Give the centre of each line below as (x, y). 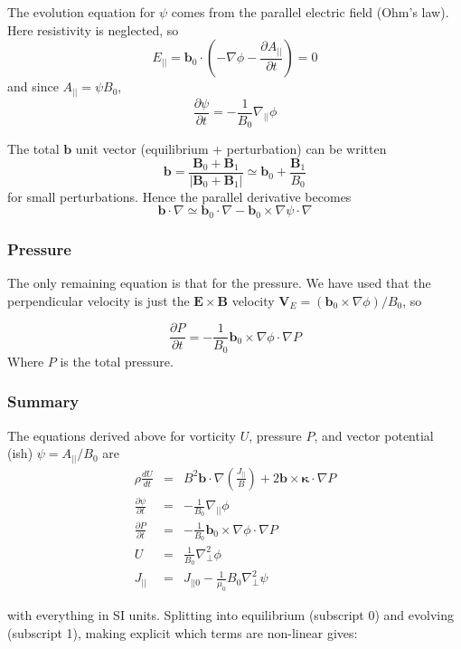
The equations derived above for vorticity (122, 435)
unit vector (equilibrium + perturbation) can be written (231, 149)
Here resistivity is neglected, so (93, 29)
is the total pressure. (117, 361)
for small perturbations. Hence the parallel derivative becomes (179, 196)
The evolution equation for (81, 12)
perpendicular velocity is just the (99, 300)
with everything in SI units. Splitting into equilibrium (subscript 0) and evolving (230, 615)
